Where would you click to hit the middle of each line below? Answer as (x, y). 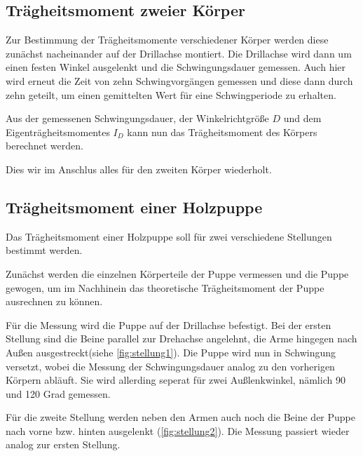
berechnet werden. (44, 146)
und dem (302, 118)
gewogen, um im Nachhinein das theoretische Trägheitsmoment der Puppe (165, 287)
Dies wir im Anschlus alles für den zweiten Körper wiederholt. (139, 169)
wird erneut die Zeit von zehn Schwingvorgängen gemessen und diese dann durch (179, 80)
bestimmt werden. (44, 250)
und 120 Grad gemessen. (58, 393)
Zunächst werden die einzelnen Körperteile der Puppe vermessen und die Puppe (177, 273)
